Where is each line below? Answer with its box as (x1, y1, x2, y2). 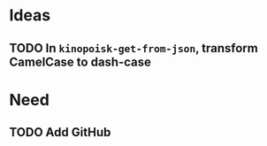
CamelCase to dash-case (9, 54, 152, 69)
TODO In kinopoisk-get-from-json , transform (9, 41, 258, 56)
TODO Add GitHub (9, 125, 111, 140)
